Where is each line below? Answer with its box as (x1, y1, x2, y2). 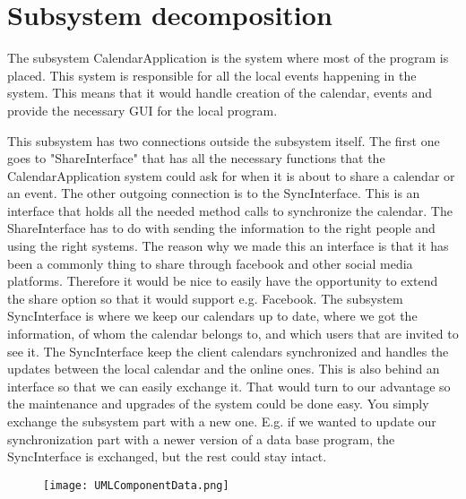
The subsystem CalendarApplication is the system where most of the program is (7, 48, 449, 67)
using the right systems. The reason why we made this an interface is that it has (7, 237, 449, 255)
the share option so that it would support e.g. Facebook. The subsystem (7, 288, 403, 307)
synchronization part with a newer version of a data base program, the (7, 429, 395, 448)
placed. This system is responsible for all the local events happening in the (7, 65, 417, 84)
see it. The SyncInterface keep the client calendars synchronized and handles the (7, 341, 449, 360)
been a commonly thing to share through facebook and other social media (7, 254, 413, 272)
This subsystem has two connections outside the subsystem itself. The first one (7, 131, 440, 150)
